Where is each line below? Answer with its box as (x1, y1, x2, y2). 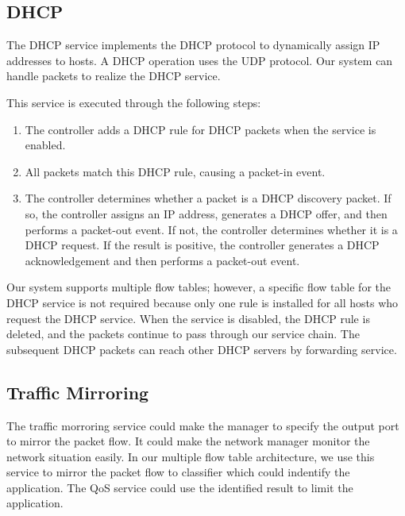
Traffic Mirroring (6, 379, 149, 404)
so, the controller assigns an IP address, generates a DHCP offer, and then (25, 205, 388, 221)
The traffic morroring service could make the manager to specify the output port (6, 417, 399, 433)
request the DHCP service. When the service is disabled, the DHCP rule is (6, 310, 370, 326)
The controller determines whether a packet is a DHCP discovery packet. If (25, 190, 391, 206)
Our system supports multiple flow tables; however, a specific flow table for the (6, 279, 391, 295)
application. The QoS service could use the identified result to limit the (6, 479, 353, 495)
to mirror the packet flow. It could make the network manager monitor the (6, 433, 370, 449)
